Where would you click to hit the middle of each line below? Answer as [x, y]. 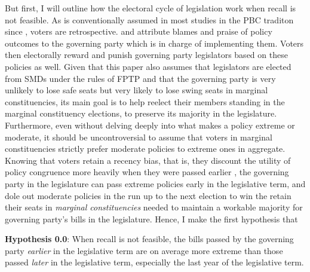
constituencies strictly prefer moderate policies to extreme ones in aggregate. [145, 149]
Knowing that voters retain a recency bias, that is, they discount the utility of [148, 160]
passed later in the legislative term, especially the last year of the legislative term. [154, 262]
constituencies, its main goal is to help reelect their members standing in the [145, 101]
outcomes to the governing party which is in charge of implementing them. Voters [154, 43]
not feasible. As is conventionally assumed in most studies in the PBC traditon [149, 19]
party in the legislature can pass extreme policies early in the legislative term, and [155, 183]
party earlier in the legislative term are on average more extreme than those [144, 250]
